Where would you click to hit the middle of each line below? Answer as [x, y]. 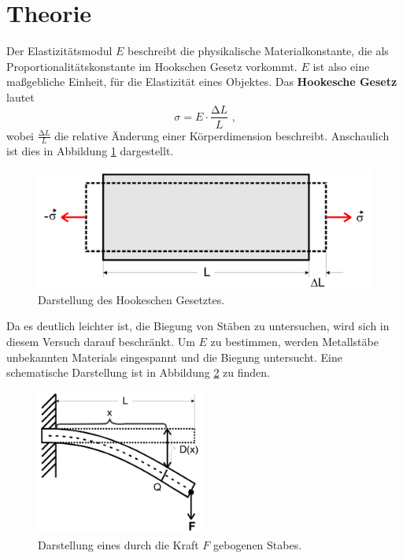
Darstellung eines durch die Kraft [118, 544]
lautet [20, 97]
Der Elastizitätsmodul [59, 51]
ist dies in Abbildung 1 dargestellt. [90, 151]
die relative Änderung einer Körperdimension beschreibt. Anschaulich [222, 135]
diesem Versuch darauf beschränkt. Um [101, 342]
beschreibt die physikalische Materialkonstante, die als [258, 51]
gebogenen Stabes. [258, 544]
